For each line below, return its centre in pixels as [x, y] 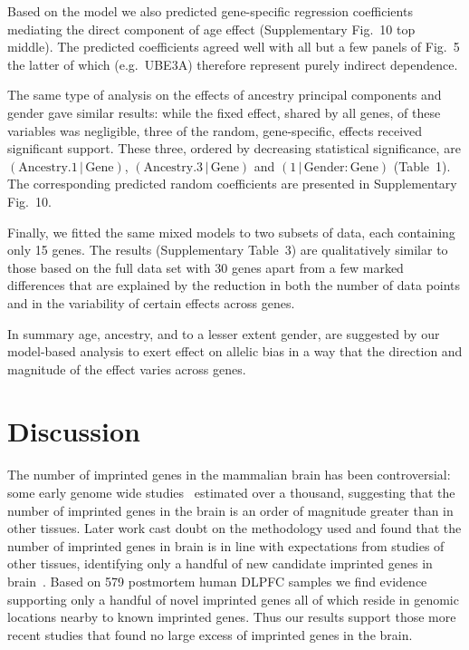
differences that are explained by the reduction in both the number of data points [234, 285]
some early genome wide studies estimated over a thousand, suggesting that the [231, 492]
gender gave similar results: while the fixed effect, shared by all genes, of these [224, 112]
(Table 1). [422, 165]
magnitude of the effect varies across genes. [127, 369]
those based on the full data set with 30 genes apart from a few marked [206, 267]
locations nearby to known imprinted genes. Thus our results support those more [232, 617]
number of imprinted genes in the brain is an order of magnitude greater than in [230, 510]
